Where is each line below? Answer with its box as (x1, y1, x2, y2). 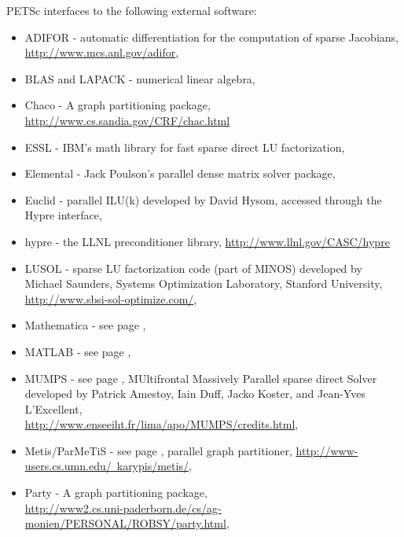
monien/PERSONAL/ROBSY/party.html (24, 515, 226, 531)
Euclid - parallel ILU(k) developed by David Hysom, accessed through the (24, 191, 382, 208)
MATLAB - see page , (24, 343, 131, 359)
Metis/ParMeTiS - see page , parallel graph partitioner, (24, 442, 292, 458)
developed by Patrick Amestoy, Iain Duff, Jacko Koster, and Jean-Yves (24, 385, 365, 402)
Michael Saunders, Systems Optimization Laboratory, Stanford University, (24, 275, 383, 292)
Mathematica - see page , (24, 317, 146, 333)
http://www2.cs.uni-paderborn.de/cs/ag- (24, 499, 222, 516)
